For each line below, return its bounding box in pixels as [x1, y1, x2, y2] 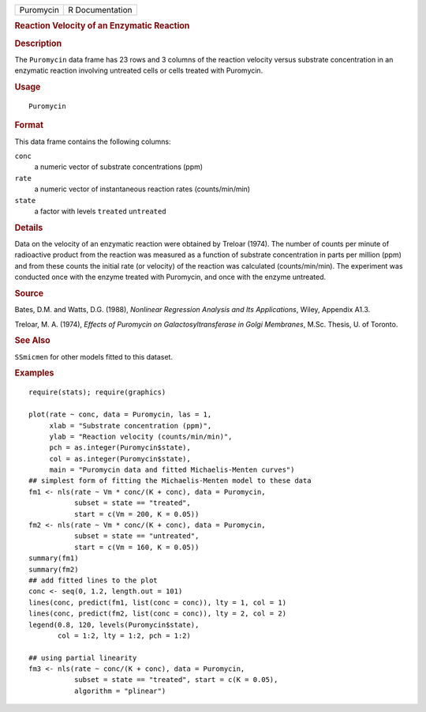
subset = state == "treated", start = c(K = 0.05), [73, 676, 278, 684]
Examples [14, 367, 54, 379]
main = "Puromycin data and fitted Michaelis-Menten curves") [49, 465, 295, 474]
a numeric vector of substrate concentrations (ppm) [34, 162, 204, 171]
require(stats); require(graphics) [28, 388, 166, 397]
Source [14, 288, 44, 299]
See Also [14, 335, 50, 346]
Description [14, 38, 62, 49]
